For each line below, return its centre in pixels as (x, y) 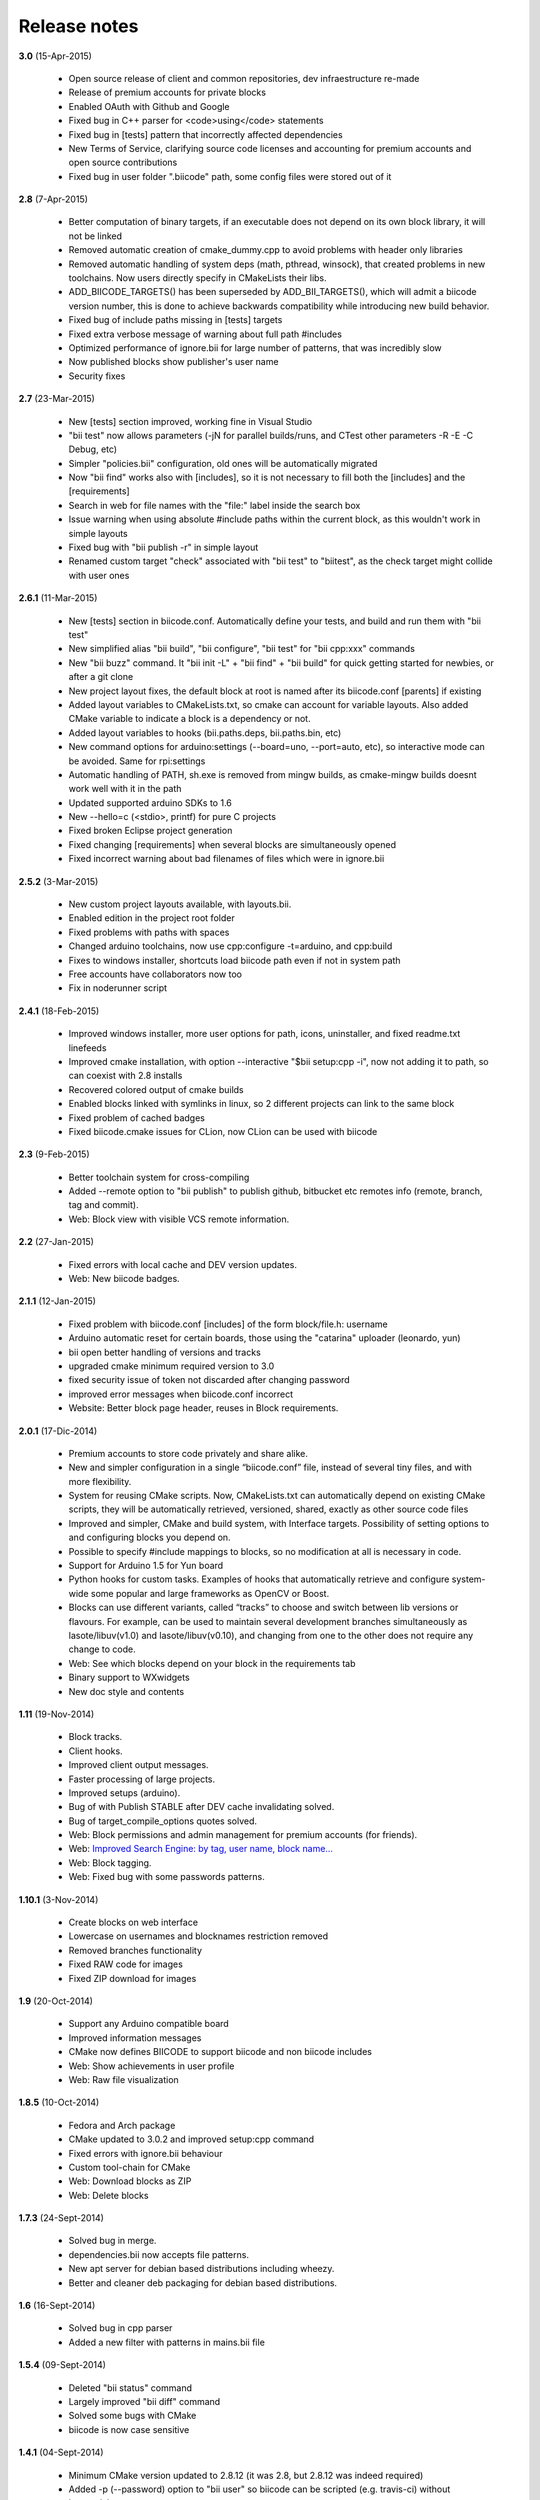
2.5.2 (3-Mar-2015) (58, 881)
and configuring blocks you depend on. (149, 1537)
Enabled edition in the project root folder (151, 918)
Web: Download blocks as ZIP (130, 2181)
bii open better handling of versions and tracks (165, 1352)
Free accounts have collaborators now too (155, 974)
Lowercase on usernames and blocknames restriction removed (198, 1936)
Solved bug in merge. (112, 2241)
